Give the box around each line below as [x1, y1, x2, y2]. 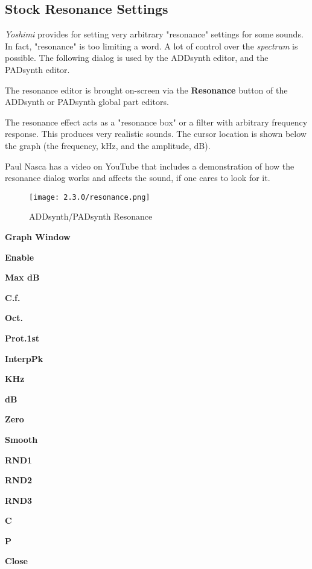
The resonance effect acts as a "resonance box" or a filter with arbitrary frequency [5, 115, 308, 128]
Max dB [5, 271, 40, 284]
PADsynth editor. [5, 63, 70, 75]
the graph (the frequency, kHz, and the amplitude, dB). [5, 139, 211, 151]
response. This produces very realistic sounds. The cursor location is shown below [5, 127, 307, 140]
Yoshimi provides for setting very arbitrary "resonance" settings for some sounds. [5, 28, 304, 40]
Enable [5, 250, 34, 263]
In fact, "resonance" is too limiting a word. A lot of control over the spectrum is [5, 39, 298, 52]
